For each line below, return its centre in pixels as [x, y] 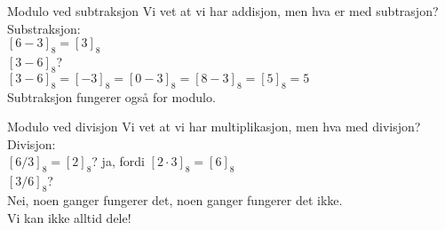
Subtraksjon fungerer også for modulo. [111, 96]
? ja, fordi [118, 161]
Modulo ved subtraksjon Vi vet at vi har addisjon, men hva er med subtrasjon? [223, 11]
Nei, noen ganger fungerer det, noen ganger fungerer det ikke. [175, 199]
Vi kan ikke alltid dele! [69, 217]
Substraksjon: [44, 28]
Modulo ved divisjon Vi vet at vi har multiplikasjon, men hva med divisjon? [214, 127]
